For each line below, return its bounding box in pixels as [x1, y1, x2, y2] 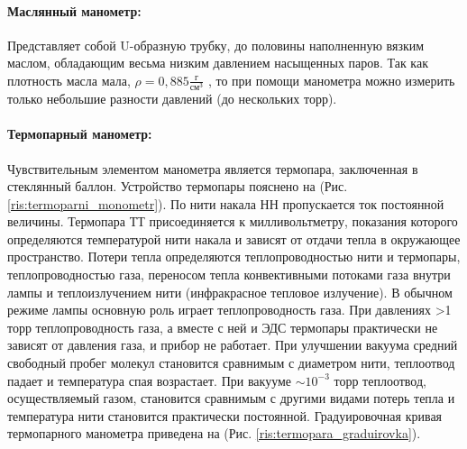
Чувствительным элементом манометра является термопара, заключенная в [7, 159, 418, 178]
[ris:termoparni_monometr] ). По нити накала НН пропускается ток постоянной [7, 194, 444, 213]
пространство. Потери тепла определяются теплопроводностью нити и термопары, [7, 247, 461, 266]
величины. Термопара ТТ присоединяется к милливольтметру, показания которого [7, 212, 458, 231]
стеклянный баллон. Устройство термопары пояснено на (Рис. [7, 177, 348, 196]
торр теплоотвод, [334, 371, 426, 389]
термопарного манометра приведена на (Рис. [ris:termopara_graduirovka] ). [7, 424, 421, 443]
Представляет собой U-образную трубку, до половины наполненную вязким [7, 35, 425, 54]
